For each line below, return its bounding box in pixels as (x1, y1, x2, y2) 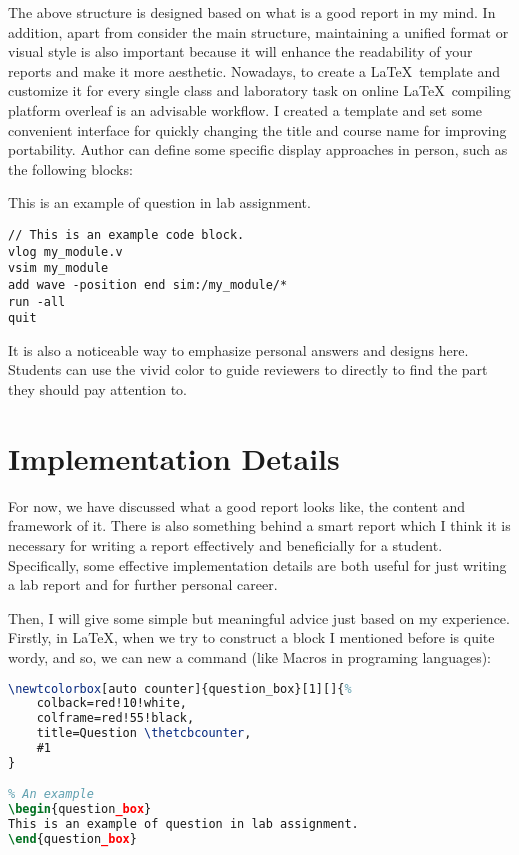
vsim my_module (8, 261, 109, 276)
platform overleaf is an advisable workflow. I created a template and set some (8, 99, 483, 120)
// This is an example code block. (8, 227, 245, 242)
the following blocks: (8, 158, 133, 179)
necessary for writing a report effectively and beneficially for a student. (8, 534, 443, 555)
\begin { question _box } (8, 802, 152, 817)
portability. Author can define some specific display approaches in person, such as (8, 139, 508, 160)
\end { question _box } (8, 832, 137, 847)
